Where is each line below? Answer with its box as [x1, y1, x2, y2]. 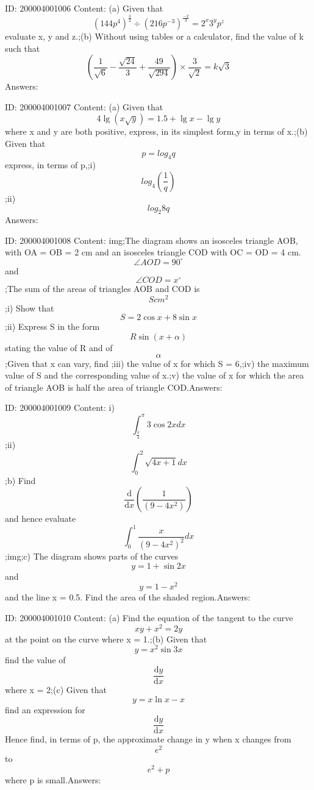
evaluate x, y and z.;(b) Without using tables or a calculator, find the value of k [5, 29, 304, 42]
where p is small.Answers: [5, 773, 101, 786]
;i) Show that [5, 301, 54, 314]
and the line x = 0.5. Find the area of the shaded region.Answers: [5, 591, 251, 603]
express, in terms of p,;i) [5, 158, 96, 171]
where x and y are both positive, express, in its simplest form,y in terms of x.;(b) [5, 125, 308, 138]
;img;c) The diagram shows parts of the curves [5, 550, 179, 563]
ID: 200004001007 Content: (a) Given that [5, 100, 163, 113]
